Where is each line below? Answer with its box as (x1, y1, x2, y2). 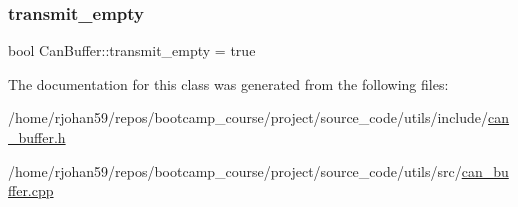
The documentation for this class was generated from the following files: (8, 73, 449, 94)
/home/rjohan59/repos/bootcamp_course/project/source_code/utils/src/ (8, 160, 462, 181)
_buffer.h (8, 127, 66, 147)
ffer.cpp (8, 180, 54, 201)
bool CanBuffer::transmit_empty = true (8, 40, 256, 61)
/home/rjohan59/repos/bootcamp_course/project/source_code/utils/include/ (8, 107, 489, 128)
